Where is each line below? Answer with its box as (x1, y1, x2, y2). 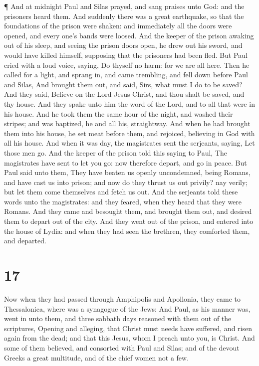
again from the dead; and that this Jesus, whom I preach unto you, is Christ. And (4, 333, 255, 343)
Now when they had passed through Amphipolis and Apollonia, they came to (4, 293, 241, 304)
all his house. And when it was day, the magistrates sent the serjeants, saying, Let (4, 138, 255, 148)
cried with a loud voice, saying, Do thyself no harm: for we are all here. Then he (4, 59, 250, 70)
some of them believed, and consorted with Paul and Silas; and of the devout (4, 342, 240, 353)
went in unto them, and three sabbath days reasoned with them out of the (4, 313, 232, 324)
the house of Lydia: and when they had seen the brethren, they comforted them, (4, 225, 250, 236)
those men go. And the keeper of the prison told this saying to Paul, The (4, 147, 228, 158)
